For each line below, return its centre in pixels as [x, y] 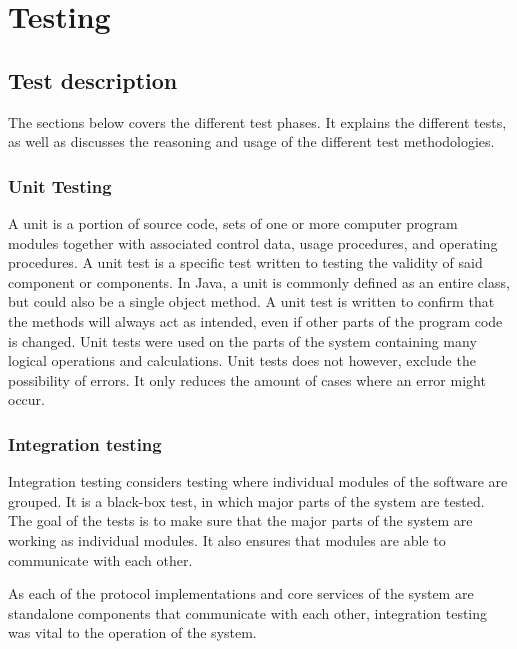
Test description [93, 79]
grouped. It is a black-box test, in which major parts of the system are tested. [246, 500]
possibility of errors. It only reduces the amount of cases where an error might [247, 379]
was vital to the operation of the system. [132, 632]
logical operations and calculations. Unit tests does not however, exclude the [242, 360]
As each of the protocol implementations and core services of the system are [241, 593]
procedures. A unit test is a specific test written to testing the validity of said [245, 262]
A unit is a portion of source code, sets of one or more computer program [233, 222]
